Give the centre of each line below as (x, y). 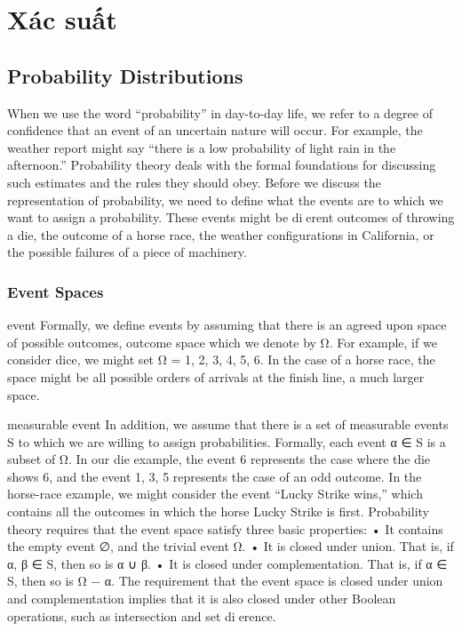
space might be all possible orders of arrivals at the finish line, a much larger (216, 376)
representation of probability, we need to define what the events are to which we (225, 200)
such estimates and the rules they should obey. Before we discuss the (194, 182)
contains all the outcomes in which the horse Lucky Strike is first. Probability (218, 511)
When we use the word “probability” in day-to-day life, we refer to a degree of (220, 112)
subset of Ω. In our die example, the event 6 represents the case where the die (219, 459)
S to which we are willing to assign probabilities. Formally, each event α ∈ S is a (227, 441)
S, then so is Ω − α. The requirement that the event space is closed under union (225, 581)
